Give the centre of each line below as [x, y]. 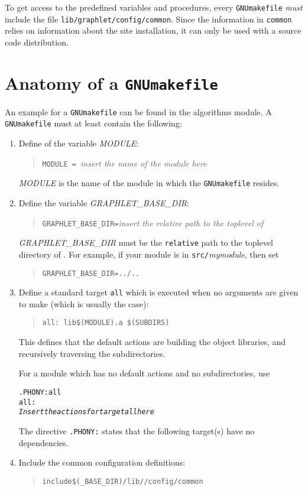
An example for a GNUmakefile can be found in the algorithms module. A [138, 111]
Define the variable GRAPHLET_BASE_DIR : [104, 202]
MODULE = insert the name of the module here [124, 163]
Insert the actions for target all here [86, 412]
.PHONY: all [40, 392]
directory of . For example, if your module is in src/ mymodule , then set [149, 254]
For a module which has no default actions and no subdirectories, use [144, 373]
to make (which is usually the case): [84, 303]
